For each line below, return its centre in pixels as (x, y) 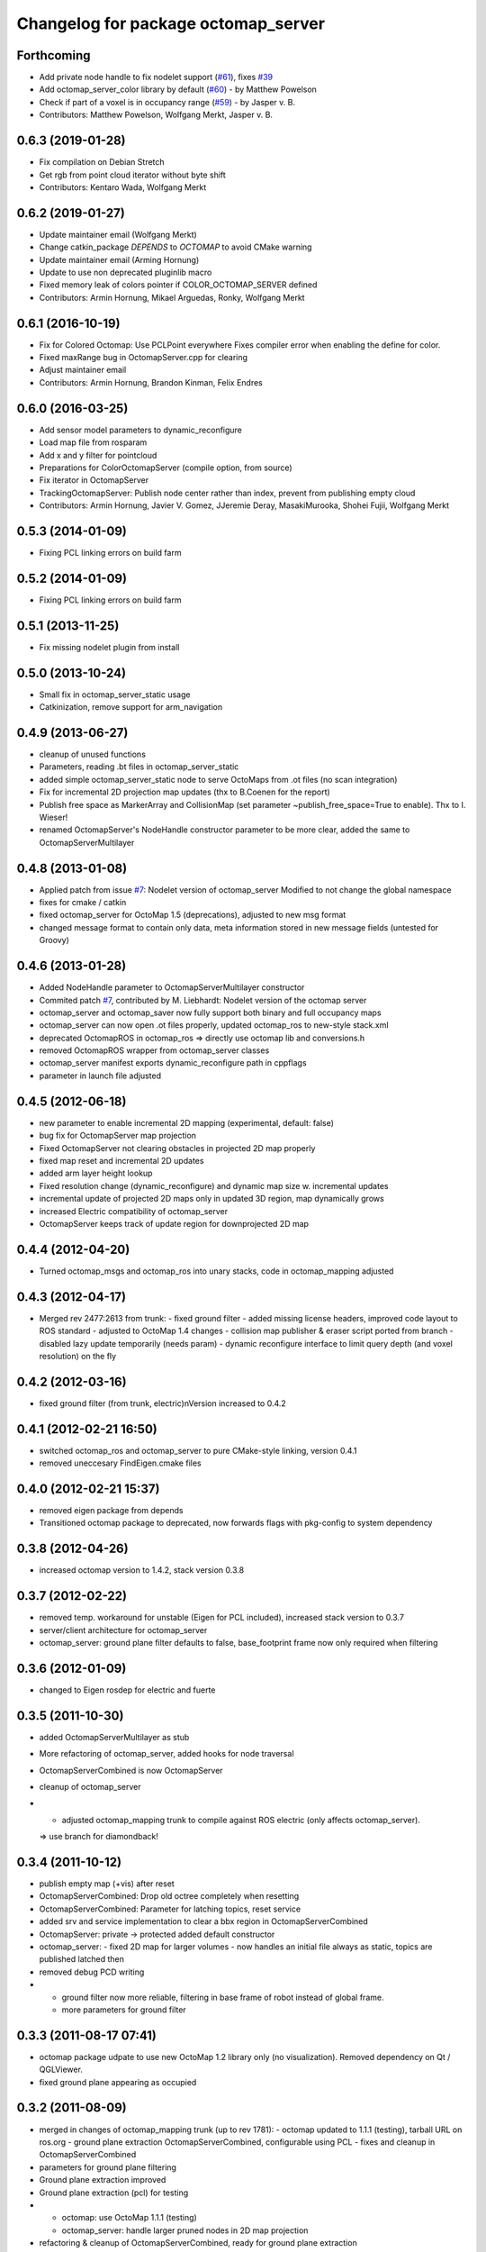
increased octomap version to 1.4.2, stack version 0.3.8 (142, 1570)
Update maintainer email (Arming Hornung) (119, 259)
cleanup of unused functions (92, 754)
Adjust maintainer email (83, 370)
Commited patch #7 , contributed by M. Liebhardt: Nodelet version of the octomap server (203, 1000)
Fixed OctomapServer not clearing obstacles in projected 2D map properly (177, 1148)
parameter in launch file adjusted (100, 1076)
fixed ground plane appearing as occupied (118, 2082)
